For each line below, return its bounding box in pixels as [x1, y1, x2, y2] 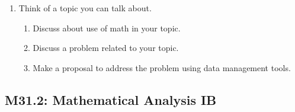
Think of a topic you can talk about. [18, 2, 152, 14]
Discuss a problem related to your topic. [33, 41, 179, 54]
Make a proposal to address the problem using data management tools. [33, 61, 291, 73]
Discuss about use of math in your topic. [33, 21, 181, 34]
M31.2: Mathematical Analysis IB [5, 90, 217, 108]
